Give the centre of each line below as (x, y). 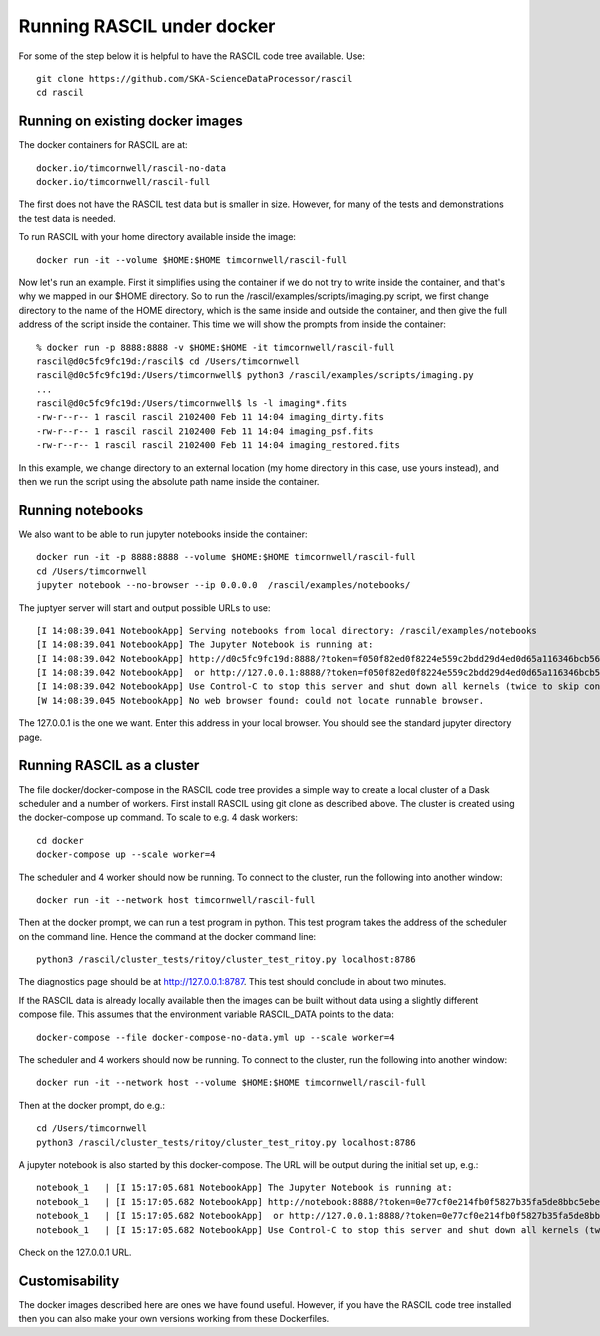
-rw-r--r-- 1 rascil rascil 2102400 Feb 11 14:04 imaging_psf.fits (205, 431)
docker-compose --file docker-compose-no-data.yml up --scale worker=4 (215, 1037)
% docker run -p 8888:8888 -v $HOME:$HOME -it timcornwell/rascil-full (215, 347)
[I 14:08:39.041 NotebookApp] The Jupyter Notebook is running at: (205, 644)
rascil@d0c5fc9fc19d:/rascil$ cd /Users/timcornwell (168, 361)
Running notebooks (81, 510)
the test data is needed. (67, 218)
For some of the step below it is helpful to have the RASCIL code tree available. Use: (191, 56)
